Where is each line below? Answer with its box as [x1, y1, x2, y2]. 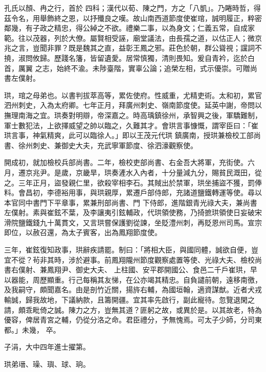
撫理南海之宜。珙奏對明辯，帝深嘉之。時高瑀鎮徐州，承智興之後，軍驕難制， [4, 109, 262, 120]
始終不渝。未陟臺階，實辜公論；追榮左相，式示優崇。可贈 [56, 62, 250, 73]
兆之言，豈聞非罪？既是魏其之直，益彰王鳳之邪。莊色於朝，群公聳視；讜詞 [4, 42, 255, 53]
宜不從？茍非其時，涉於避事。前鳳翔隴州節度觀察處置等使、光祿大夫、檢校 [4, 254, 255, 265]
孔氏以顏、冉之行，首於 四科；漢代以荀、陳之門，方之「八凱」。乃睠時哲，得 [4, 3, 261, 13]
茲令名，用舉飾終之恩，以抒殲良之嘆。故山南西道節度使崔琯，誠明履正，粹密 [4, 12, 262, 23]
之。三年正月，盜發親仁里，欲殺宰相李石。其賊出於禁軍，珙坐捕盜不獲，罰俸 [4, 177, 262, 188]
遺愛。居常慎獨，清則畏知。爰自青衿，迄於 [104, 52, 248, 63]
